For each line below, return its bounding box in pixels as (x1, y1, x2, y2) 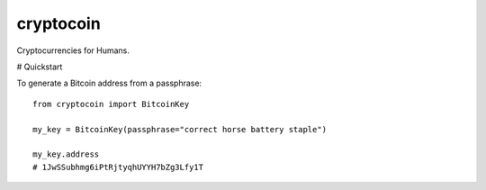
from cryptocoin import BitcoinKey (32, 99, 190, 109)
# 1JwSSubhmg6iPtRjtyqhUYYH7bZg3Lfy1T (32, 162, 204, 172)
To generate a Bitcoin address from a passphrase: (16, 77, 202, 89)
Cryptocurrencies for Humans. (16, 45, 130, 56)
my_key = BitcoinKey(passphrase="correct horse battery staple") (32, 124, 328, 134)
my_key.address (32, 149, 100, 159)
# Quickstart (16, 61, 63, 72)
